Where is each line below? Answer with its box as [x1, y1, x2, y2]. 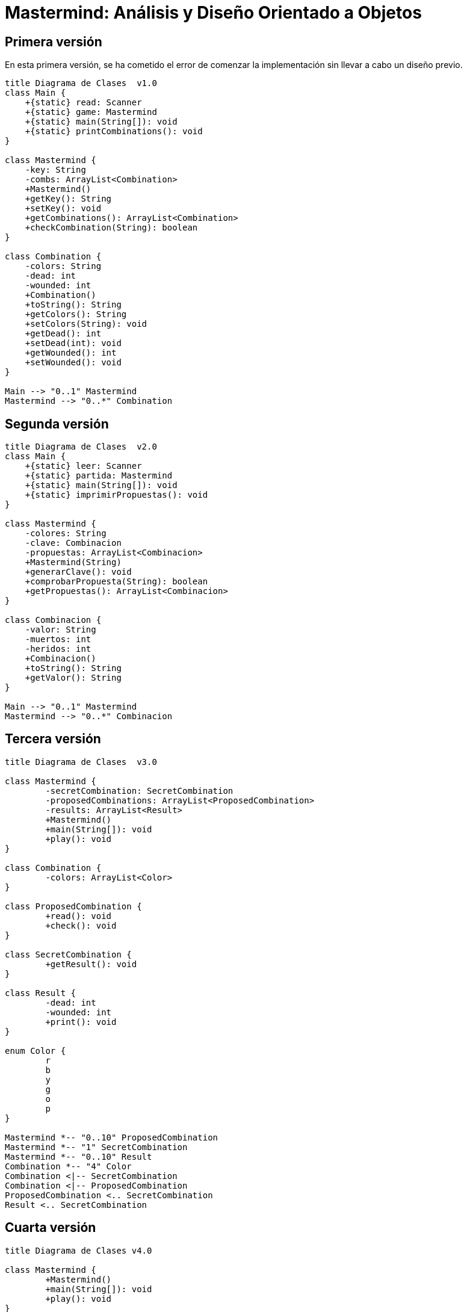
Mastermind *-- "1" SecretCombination [5, 1142, 188, 1152]
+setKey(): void [25, 203, 102, 214]
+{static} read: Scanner [25, 97, 142, 108]
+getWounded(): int [25, 348, 117, 358]
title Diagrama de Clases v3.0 [5, 757, 157, 767]
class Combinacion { [5, 615, 102, 625]
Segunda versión [5, 416, 109, 432]
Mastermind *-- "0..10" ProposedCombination [5, 1132, 218, 1142]
